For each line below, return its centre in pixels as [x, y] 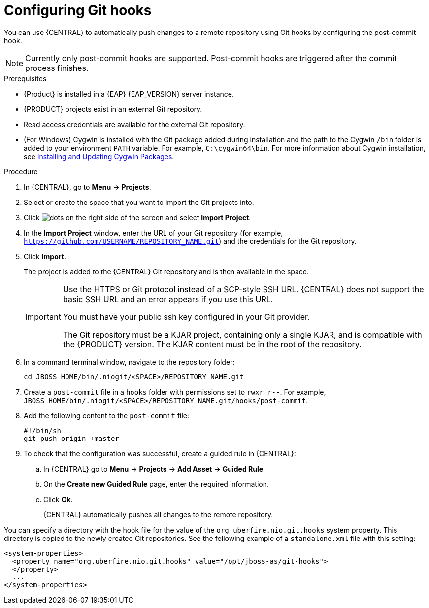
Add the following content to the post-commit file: [107, 415]
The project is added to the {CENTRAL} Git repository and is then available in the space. [166, 271]
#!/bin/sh [42, 430]
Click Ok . [58, 499]
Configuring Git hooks [78, 10]
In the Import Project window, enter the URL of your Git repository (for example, [153, 233]
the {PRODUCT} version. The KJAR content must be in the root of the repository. [212, 344]
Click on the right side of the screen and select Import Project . [137, 217]
